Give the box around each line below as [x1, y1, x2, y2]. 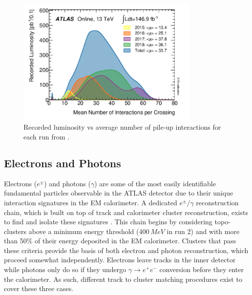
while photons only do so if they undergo [4, 264, 126, 275]
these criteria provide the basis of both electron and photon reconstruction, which [4, 245, 249, 255]
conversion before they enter [159, 264, 244, 275]
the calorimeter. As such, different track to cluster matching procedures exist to [4, 274, 242, 284]
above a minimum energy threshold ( [28, 226, 139, 236]
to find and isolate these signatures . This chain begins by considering [4, 216, 212, 227]
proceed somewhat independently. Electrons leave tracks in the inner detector [4, 255, 236, 265]
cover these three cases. [4, 283, 74, 294]
